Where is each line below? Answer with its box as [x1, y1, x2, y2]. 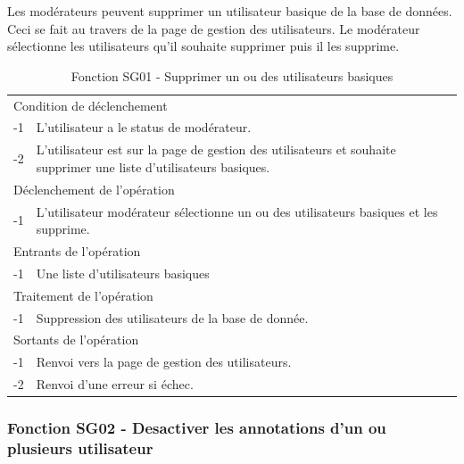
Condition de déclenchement [13, 95, 168, 114]
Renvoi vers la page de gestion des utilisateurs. [36, 352, 292, 371]
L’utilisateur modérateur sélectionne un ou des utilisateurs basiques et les [36, 202, 438, 220]
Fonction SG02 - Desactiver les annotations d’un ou [7, 417, 386, 439]
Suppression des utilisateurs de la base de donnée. [36, 308, 309, 327]
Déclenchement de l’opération [13, 179, 175, 198]
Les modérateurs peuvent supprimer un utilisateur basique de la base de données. [7, 2, 452, 20]
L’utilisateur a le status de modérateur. [36, 118, 252, 137]
